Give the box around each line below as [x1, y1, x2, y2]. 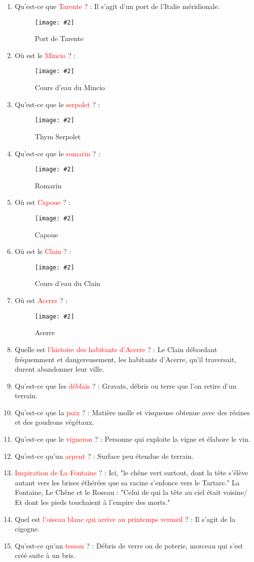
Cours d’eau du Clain [34, 278, 100, 289]
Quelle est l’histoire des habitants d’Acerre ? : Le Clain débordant [14, 344, 217, 354]
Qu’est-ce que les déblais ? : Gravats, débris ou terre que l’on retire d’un [14, 380, 236, 391]
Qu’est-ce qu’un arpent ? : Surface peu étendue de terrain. [14, 450, 194, 461]
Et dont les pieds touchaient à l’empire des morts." [14, 497, 170, 507]
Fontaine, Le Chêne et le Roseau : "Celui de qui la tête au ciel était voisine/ [14, 487, 247, 497]
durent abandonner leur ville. [14, 364, 104, 374]
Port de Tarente [34, 33, 83, 44]
